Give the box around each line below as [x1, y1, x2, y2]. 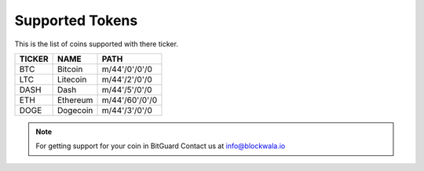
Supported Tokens [14, 12, 138, 29]
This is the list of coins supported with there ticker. [14, 39, 178, 49]
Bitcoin [57, 64, 83, 75]
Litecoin [57, 74, 87, 85]
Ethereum [57, 94, 93, 105]
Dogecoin [57, 104, 93, 115]
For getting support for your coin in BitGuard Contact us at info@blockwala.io [35, 141, 286, 151]
